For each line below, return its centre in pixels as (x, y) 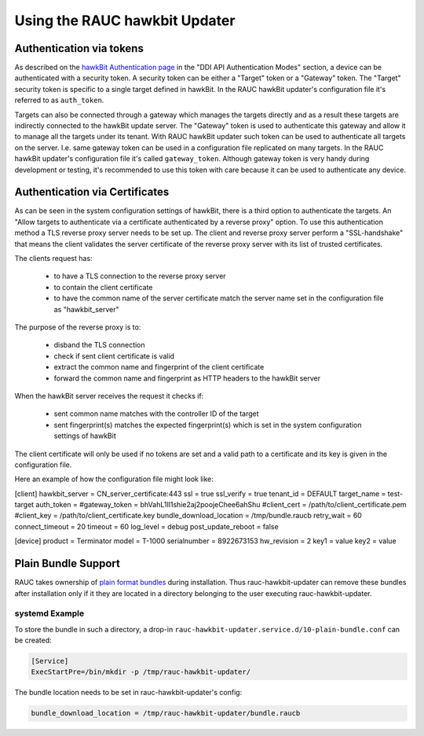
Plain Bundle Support (68, 563)
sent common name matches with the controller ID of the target (156, 414)
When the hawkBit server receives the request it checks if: (109, 396)
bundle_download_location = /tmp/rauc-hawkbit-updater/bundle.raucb (166, 713)
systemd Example (49, 613)
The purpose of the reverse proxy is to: (78, 327)
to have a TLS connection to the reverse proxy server (140, 276)
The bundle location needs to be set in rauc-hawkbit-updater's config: (128, 693)
